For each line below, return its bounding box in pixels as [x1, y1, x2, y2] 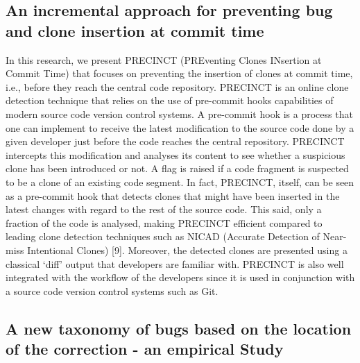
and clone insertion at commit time [6, 19, 264, 41]
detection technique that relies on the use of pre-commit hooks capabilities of [6, 93, 334, 108]
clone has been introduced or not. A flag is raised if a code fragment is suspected [6, 161, 349, 176]
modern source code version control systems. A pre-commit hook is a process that [6, 106, 353, 121]
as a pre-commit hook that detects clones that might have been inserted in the [6, 188, 340, 203]
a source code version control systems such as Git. [6, 283, 218, 298]
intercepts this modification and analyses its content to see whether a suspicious [6, 147, 345, 162]
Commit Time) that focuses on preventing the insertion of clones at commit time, [6, 66, 353, 81]
